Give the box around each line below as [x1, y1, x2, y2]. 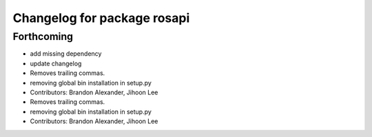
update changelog [30, 59, 82, 67]
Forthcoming [12, 30, 74, 43]
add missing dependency [30, 50, 102, 58]
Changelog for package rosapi [12, 10, 190, 25]
